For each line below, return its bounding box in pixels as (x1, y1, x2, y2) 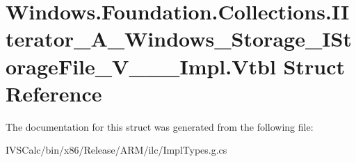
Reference (6, 79, 102, 107)
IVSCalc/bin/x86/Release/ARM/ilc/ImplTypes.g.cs (6, 143, 227, 157)
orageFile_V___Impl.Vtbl (6, 51, 276, 80)
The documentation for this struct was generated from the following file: (6, 119, 314, 133)
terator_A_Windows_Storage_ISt (6, 24, 352, 53)
